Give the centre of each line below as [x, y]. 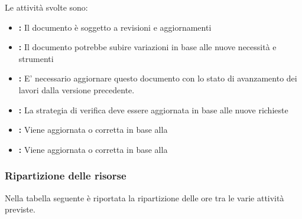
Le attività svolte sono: [46, 7]
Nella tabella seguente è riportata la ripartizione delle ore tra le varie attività [144, 197]
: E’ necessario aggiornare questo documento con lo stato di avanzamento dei [158, 78]
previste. [20, 209]
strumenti [36, 58]
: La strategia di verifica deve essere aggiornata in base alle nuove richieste [153, 109]
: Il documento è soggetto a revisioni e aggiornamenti [115, 27]
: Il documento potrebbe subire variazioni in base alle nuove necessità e [147, 47]
